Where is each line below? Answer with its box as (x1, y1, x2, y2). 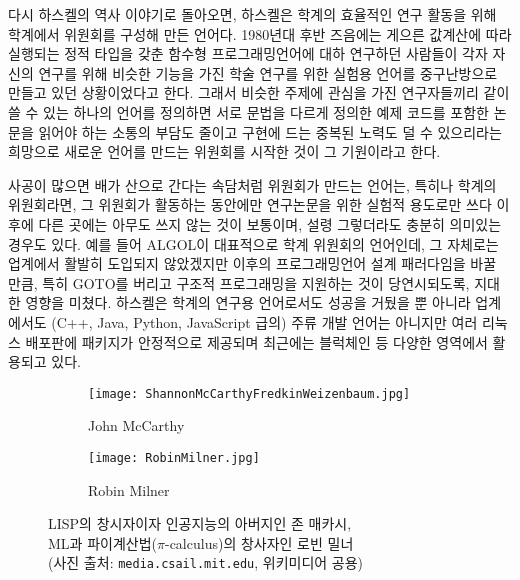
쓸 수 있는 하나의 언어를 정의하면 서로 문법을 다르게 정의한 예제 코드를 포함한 (8, 101, 489, 122)
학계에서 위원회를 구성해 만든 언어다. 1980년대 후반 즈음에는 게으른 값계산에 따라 (8, 23, 512, 44)
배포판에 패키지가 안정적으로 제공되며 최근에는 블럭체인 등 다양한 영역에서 (25, 331, 488, 352)
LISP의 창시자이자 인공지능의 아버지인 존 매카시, (48, 513, 352, 534)
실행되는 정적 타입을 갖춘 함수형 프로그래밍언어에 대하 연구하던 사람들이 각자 (8, 43, 488, 64)
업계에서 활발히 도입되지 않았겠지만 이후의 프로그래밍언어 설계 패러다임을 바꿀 (8, 253, 497, 274)
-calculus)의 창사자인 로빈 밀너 (164, 532, 354, 553)
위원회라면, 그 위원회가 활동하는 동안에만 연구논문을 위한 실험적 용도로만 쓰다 (8, 194, 492, 215)
